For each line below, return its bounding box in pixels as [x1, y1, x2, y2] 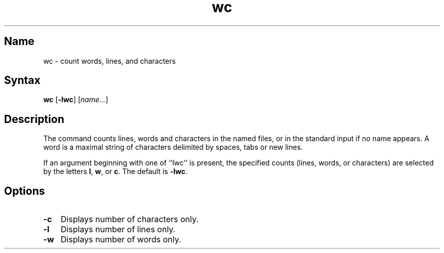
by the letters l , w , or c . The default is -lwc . [43, 167, 188, 176]
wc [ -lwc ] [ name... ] [43, 95, 108, 104]
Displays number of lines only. [60, 224, 175, 235]
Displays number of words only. [60, 234, 181, 245]
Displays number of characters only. [60, 214, 199, 225]
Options [4, 184, 45, 197]
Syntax [4, 74, 41, 87]
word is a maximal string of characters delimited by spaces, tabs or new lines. [43, 143, 303, 152]
